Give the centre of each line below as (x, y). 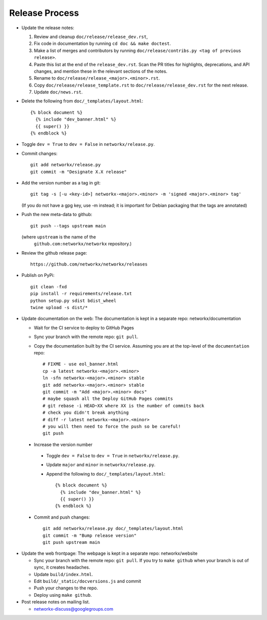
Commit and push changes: (62, 517)
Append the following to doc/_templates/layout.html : (106, 474)
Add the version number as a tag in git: (61, 182)
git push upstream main (71, 542)
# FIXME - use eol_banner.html (81, 364)
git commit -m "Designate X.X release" (79, 172)
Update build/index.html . (64, 574)
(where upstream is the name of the (59, 237)
